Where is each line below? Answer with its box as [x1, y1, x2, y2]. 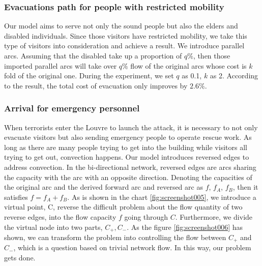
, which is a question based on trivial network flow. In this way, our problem [13, 242, 251, 253]
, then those [193, 50, 230, 61]
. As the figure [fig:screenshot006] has [127, 221, 243, 232]
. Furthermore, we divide [175, 211, 253, 222]
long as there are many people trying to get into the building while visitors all [4, 141, 247, 152]
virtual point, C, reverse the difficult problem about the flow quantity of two [4, 201, 243, 212]
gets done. [4, 252, 36, 263]
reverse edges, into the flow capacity [4, 211, 117, 222]
